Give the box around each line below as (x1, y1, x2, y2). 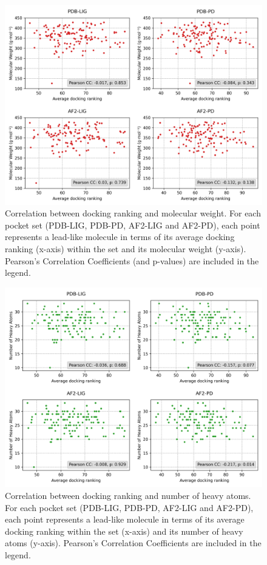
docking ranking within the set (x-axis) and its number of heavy (5, 524, 243, 537)
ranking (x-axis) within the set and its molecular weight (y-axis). (5, 242, 246, 255)
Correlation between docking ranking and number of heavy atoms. (5, 489, 251, 501)
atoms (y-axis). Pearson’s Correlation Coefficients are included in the (5, 537, 262, 549)
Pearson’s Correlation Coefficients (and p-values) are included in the (5, 254, 259, 267)
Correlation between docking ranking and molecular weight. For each (5, 207, 261, 219)
